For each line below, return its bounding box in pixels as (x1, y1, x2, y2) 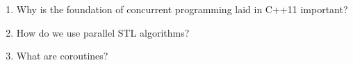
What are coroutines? (16, 48, 108, 63)
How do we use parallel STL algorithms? (16, 25, 190, 39)
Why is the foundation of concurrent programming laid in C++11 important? (16, 2, 348, 16)
